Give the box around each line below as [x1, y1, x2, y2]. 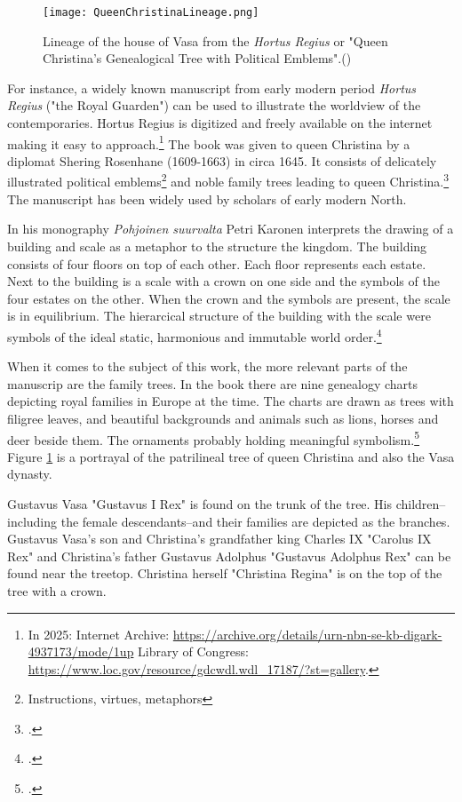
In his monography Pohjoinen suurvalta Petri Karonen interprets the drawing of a [7, 219, 454, 238]
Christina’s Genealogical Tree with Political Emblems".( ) [43, 49, 352, 67]
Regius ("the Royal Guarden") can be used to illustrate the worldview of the [7, 96, 421, 115]
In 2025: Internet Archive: [28, 624, 170, 643]
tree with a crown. [7, 581, 107, 600]
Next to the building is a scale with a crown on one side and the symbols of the [7, 272, 440, 290]
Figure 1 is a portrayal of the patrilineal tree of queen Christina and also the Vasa [7, 447, 455, 465]
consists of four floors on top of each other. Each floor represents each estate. [7, 254, 426, 273]
